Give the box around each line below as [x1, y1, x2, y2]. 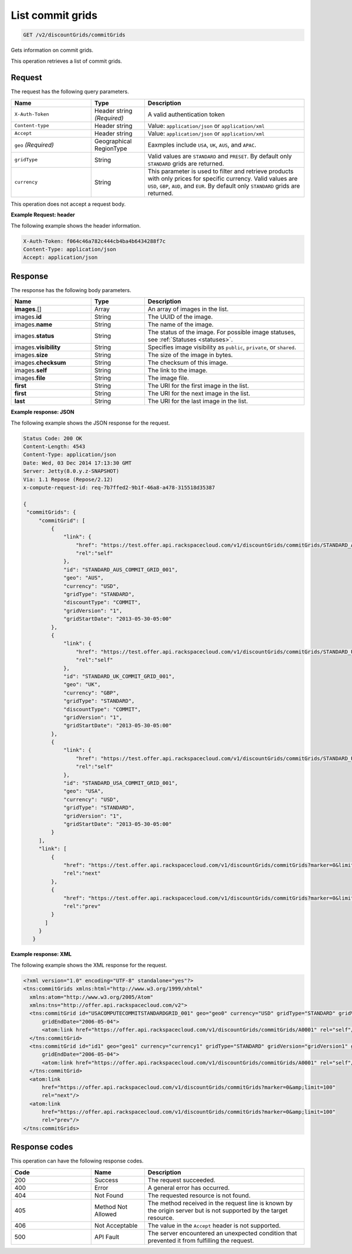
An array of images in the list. [147, 305, 229, 313]
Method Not [94, 1202, 128, 1211]
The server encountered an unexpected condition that [147, 1229, 297, 1237]
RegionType [94, 144, 127, 152]
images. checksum [14, 358, 66, 367]
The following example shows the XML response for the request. [11, 961, 167, 968]
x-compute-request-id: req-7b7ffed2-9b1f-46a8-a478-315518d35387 [23, 484, 215, 491]
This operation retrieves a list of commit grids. [11, 57, 123, 65]
